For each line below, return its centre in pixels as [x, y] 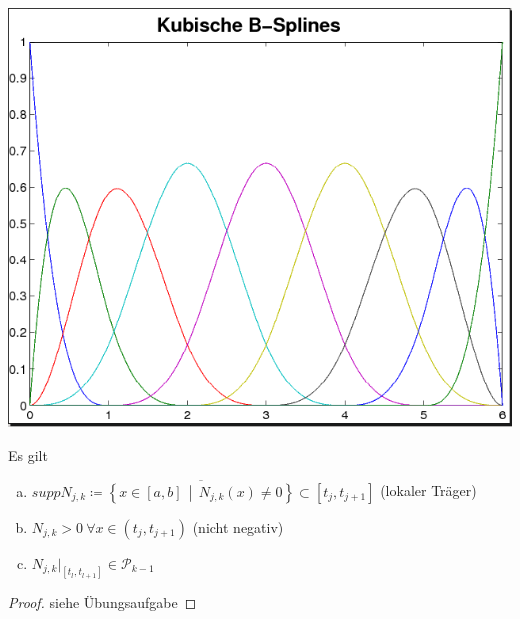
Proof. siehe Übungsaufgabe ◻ [102, 602]
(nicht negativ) [238, 526]
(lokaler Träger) [428, 490]
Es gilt [28, 454]
